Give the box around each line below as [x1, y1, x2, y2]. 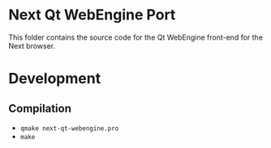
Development [8, 70, 101, 88]
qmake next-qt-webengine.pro [19, 124, 119, 133]
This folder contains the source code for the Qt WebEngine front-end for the [8, 32, 264, 42]
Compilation [8, 101, 71, 115]
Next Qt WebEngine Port [8, 6, 176, 24]
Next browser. [8, 40, 56, 50]
